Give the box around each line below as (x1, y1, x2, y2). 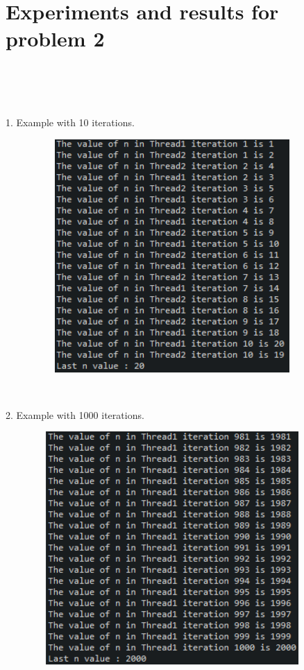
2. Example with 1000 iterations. (6, 407, 144, 422)
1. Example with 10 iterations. (6, 115, 135, 130)
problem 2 (6, 24, 105, 53)
